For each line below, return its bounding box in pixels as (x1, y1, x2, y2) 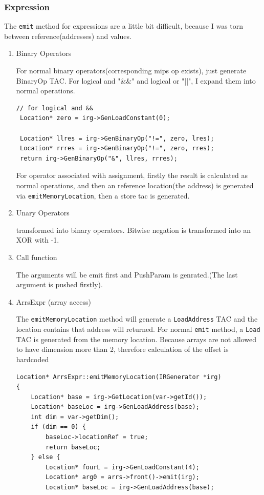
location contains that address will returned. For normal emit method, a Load (16, 324, 260, 334)
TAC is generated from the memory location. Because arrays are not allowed (16, 333, 257, 344)
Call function (16, 252, 57, 263)
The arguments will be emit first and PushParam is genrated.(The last (16, 269, 238, 280)
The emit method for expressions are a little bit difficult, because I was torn (4, 21, 244, 31)
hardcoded (16, 353, 49, 364)
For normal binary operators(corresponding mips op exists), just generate (16, 65, 247, 76)
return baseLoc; (46, 443, 101, 451)
